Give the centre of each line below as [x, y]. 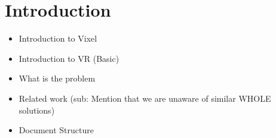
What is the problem [57, 78]
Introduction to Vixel [58, 38]
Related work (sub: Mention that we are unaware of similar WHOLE [145, 98]
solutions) [37, 110]
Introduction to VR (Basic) [69, 58]
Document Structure [56, 130]
